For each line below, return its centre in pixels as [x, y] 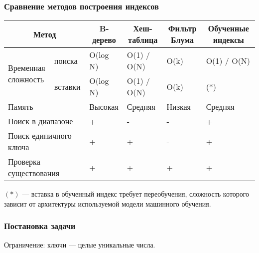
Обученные [228, 28]
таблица [143, 40]
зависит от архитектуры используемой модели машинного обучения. [108, 203]
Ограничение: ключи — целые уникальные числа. [80, 244]
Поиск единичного [40, 136]
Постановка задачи [40, 226]
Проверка [24, 162]
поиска [66, 60]
